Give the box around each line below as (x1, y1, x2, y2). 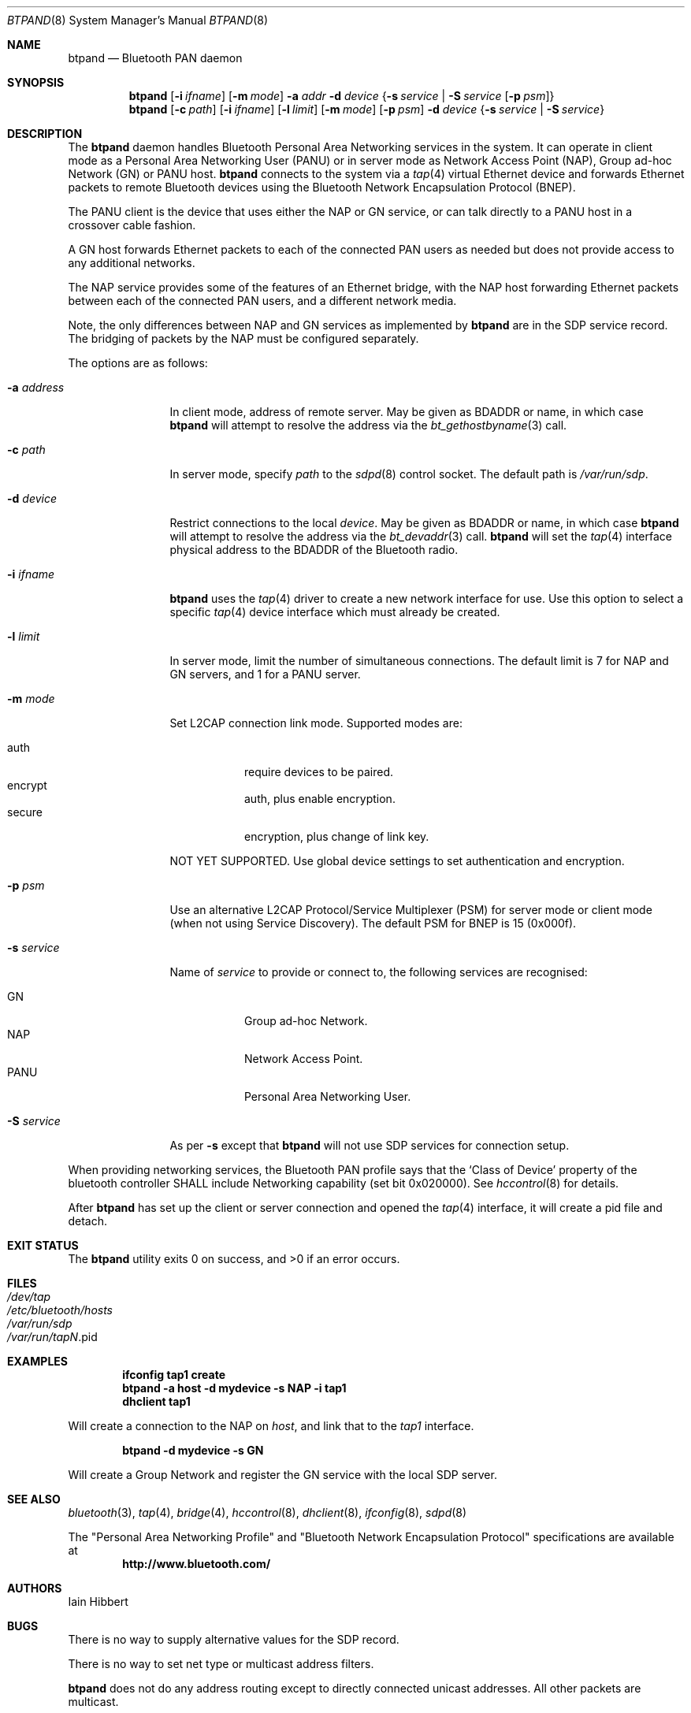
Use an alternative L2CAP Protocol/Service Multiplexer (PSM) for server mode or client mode (169, 903, 652, 916)
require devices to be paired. (244, 765, 393, 778)
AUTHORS (7, 1581, 62, 1595)
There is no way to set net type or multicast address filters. (68, 1657, 374, 1670)
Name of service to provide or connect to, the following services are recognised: (169, 965, 588, 979)
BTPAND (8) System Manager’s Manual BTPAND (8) (7, 13, 269, 27)
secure (7, 805, 43, 819)
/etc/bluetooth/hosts (7, 1303, 113, 1317)
